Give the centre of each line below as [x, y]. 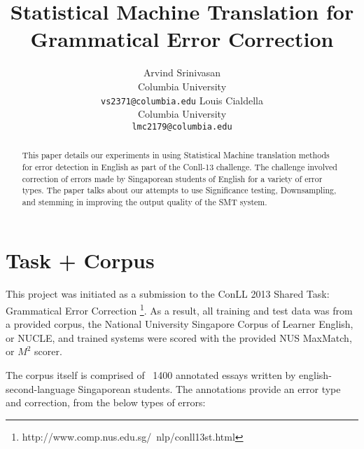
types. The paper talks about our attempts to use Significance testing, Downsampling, [179, 190]
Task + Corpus [80, 260]
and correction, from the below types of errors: [106, 402]
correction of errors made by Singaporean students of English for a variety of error [172, 178]
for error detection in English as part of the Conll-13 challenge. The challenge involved [180, 166]
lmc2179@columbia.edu [182, 126]
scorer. [48, 351]
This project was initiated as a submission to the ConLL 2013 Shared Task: [168, 294]
